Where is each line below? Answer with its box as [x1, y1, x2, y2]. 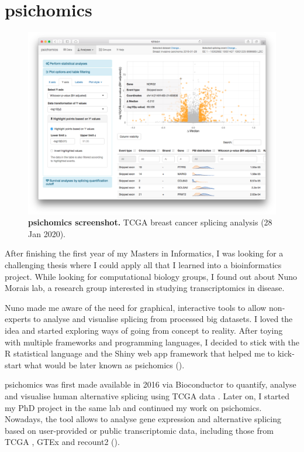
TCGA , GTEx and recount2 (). [5, 436, 120, 448]
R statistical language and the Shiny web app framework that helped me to [5, 347, 275, 359]
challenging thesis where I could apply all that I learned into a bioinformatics [5, 259, 282, 271]
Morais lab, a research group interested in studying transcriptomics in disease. [5, 282, 285, 294]
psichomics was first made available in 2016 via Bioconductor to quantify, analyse [5, 378, 296, 391]
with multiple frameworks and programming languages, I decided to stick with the [5, 335, 299, 348]
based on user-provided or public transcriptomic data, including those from [5, 424, 274, 436]
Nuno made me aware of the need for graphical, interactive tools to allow [5, 301, 267, 313]
